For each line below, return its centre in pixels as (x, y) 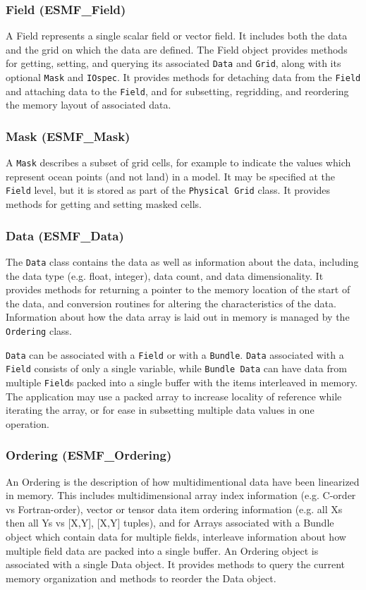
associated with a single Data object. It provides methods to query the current (175, 564)
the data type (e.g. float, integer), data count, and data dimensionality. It (165, 275)
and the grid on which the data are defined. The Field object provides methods (177, 49)
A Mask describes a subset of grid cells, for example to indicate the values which (178, 162)
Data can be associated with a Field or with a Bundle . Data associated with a (175, 354)
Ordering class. (39, 330)
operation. (28, 423)
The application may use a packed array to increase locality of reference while (174, 396)
